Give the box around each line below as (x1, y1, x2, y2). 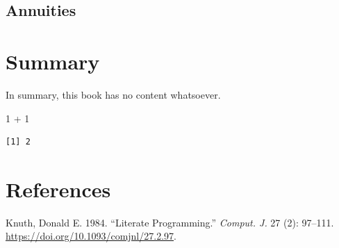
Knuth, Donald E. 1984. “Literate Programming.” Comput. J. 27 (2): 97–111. (6, 215, 334, 229)
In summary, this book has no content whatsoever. (6, 87, 221, 101)
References (6, 174, 111, 203)
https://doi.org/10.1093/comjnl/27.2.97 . (6, 229, 176, 243)
